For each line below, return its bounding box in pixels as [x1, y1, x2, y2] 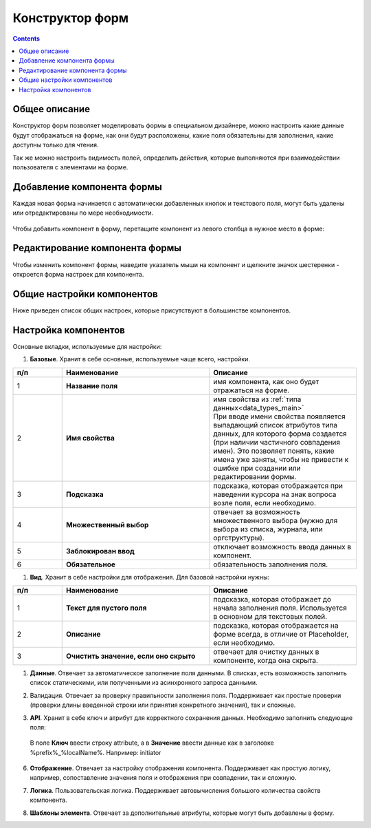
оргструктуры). [213, 533, 265, 542]
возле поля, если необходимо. [213, 498, 316, 507]
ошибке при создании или [213, 463, 302, 473]
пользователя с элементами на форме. [12, 162, 128, 171]
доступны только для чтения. [12, 141, 99, 149]
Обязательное [65, 560, 116, 569]
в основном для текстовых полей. [213, 611, 328, 621]
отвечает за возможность [213, 507, 300, 516]
